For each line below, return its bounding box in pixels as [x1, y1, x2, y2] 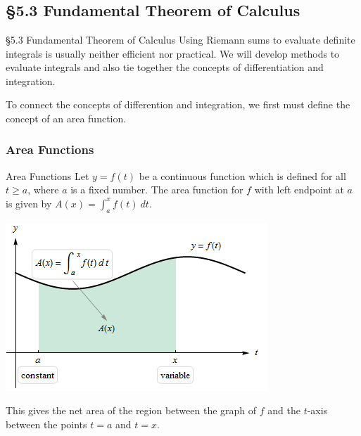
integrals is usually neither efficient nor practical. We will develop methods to [6, 46, 340, 60]
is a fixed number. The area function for [70, 182, 243, 197]
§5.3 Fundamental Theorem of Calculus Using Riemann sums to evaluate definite [6, 32, 355, 46]
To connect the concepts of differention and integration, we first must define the [6, 97, 350, 112]
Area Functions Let [6, 168, 89, 183]
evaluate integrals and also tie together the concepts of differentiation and [6, 60, 324, 75]
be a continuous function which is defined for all [139, 168, 346, 183]
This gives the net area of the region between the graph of [6, 403, 257, 418]
